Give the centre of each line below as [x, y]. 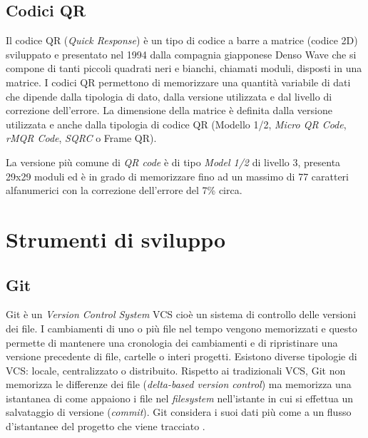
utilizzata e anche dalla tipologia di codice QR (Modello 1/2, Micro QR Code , [176, 124]
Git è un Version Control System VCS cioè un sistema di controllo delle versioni [181, 314]
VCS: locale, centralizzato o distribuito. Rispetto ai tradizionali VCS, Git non [176, 370]
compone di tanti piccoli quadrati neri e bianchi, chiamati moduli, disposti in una [184, 68]
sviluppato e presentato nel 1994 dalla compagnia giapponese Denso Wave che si [181, 54]
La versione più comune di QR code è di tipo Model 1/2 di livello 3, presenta [173, 162]
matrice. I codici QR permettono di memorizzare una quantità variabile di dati [178, 82]
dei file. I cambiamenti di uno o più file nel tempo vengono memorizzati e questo [182, 328]
